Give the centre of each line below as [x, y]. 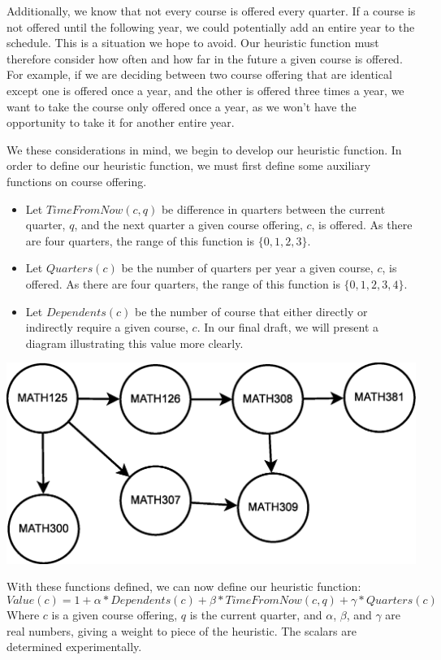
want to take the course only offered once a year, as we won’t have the [182, 106]
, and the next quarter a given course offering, [188, 225]
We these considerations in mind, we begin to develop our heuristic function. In [204, 149]
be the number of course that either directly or [251, 311]
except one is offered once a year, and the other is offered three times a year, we [205, 90]
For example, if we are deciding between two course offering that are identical [199, 74]
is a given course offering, [115, 615]
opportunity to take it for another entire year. [121, 122]
